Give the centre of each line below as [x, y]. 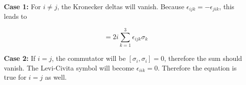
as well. [56, 77]
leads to [15, 16]
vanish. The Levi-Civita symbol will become [69, 67]
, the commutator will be [89, 58]
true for [15, 77]
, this [227, 6]
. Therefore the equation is [197, 67]
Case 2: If [20, 58]
